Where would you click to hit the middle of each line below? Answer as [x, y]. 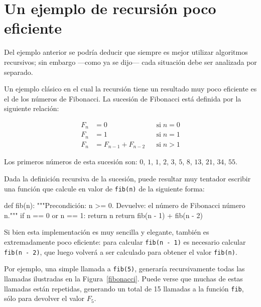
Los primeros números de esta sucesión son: [71, 162]
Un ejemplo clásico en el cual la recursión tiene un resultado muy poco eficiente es [130, 89]
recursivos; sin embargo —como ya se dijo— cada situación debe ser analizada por [130, 62]
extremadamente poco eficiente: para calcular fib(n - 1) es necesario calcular [125, 241]
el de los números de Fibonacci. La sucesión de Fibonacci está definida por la [123, 98]
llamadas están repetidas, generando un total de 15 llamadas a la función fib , [124, 288]
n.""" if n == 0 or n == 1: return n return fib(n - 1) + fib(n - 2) [103, 215]
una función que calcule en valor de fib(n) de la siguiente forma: [104, 188]
